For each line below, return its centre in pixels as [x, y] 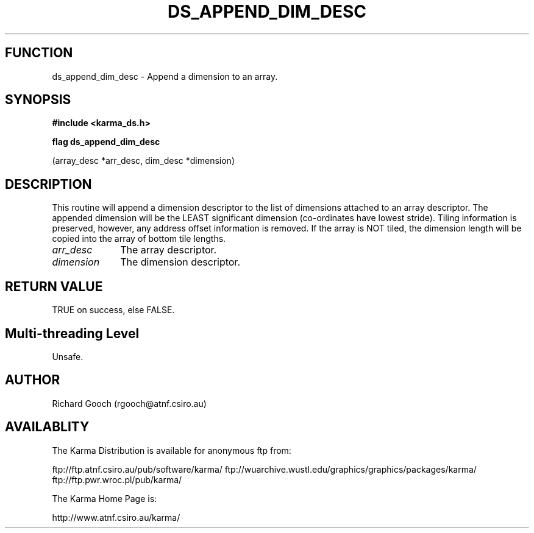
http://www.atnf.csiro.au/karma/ [116, 517]
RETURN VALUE [54, 286]
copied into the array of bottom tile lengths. [139, 239]
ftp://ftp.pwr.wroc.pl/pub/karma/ [117, 479]
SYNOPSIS [38, 100]
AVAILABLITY [47, 427]
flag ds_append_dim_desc [106, 142]
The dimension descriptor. [180, 262]
